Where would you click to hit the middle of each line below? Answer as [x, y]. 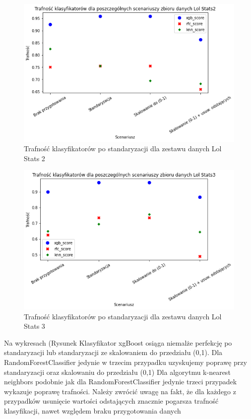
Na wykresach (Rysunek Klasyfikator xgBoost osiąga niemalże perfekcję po [118, 342]
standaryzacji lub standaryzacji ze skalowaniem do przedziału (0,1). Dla [113, 352]
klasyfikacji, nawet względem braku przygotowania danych [93, 411]
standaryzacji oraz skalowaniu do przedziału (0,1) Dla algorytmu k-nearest [117, 372]
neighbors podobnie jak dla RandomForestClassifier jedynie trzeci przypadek [121, 382]
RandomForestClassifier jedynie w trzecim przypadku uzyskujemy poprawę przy [125, 362]
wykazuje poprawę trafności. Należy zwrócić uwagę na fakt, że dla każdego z [120, 391]
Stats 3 [34, 326]
